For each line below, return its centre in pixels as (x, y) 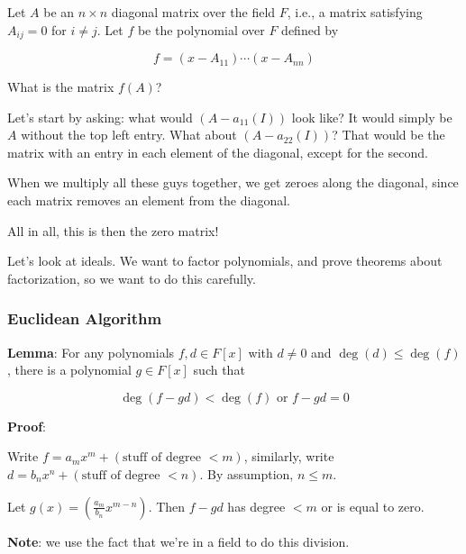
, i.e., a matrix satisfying (355, 12)
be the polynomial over (201, 29)
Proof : (27, 426)
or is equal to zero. (373, 506)
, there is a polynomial (69, 370)
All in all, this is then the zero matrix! (113, 230)
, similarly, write (289, 456)
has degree (256, 506)
